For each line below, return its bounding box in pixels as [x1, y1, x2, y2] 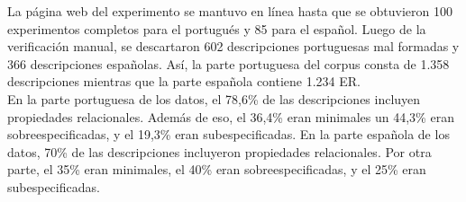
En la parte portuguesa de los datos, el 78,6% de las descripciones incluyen [7, 89, 421, 108]
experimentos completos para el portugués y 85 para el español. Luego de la [7, 19, 426, 38]
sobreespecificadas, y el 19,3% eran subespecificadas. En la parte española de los [7, 125, 450, 144]
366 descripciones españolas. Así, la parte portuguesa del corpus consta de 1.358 [7, 54, 450, 73]
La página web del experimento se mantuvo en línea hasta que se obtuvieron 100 [7, 2, 452, 20]
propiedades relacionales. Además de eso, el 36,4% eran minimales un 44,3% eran [7, 107, 454, 126]
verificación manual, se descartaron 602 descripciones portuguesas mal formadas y [7, 37, 460, 56]
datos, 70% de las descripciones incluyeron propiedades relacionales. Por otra [7, 142, 432, 161]
